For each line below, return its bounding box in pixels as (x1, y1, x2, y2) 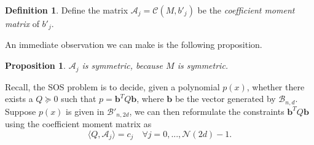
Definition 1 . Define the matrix (5, 4, 128, 16)
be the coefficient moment (197, 4, 295, 16)
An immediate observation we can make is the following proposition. (5, 38, 262, 51)
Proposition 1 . (5, 59, 66, 72)
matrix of (5, 17, 39, 29)
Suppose (5, 104, 36, 117)
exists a (5, 92, 33, 105)
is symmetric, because (82, 59, 163, 72)
